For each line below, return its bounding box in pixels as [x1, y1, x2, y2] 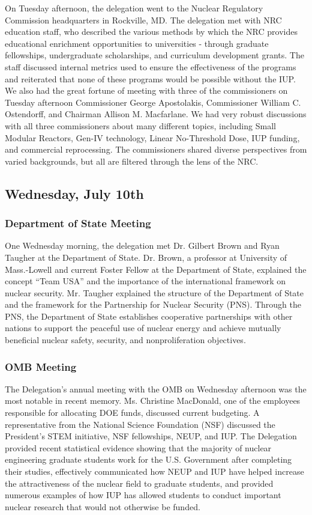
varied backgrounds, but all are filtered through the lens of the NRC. [5, 154, 259, 167]
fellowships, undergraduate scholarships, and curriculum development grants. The [5, 49, 304, 61]
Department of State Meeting [5, 216, 151, 231]
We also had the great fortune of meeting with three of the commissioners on [5, 84, 288, 97]
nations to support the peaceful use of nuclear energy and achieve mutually [5, 321, 281, 334]
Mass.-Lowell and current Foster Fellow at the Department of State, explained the [5, 263, 307, 275]
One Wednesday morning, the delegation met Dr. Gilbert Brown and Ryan [5, 239, 280, 252]
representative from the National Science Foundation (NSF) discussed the [5, 418, 275, 430]
